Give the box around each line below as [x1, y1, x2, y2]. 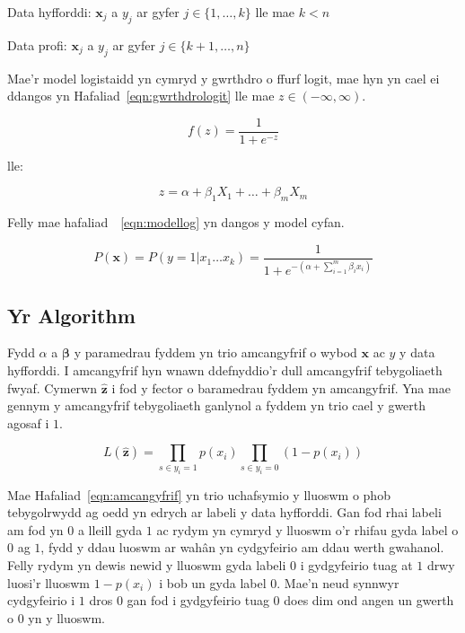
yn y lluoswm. [28, 608, 105, 627]
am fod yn [7, 520, 64, 539]
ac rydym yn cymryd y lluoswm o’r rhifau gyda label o [156, 520, 459, 539]
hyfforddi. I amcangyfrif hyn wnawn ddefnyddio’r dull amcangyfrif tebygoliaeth [7, 361, 443, 380]
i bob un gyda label [159, 573, 267, 592]
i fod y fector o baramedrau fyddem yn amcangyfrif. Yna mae [111, 378, 451, 397]
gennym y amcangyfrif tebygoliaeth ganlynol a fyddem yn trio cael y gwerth [7, 396, 426, 415]
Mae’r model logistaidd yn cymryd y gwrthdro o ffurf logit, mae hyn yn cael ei [7, 68, 440, 87]
